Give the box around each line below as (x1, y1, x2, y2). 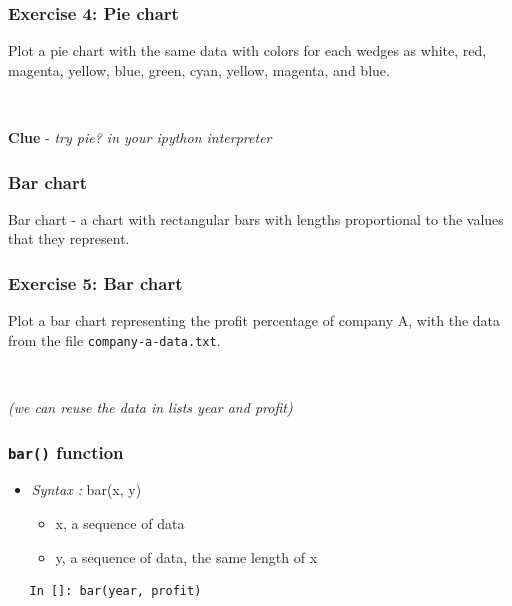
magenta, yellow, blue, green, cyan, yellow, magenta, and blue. (8, 59, 390, 80)
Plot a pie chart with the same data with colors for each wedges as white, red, (8, 40, 487, 61)
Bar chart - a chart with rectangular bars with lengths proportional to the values (8, 208, 504, 229)
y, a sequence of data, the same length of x (55, 546, 318, 567)
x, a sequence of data (55, 513, 185, 534)
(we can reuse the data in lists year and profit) (8, 397, 293, 418)
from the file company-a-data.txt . (8, 329, 221, 350)
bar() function (8, 439, 124, 464)
